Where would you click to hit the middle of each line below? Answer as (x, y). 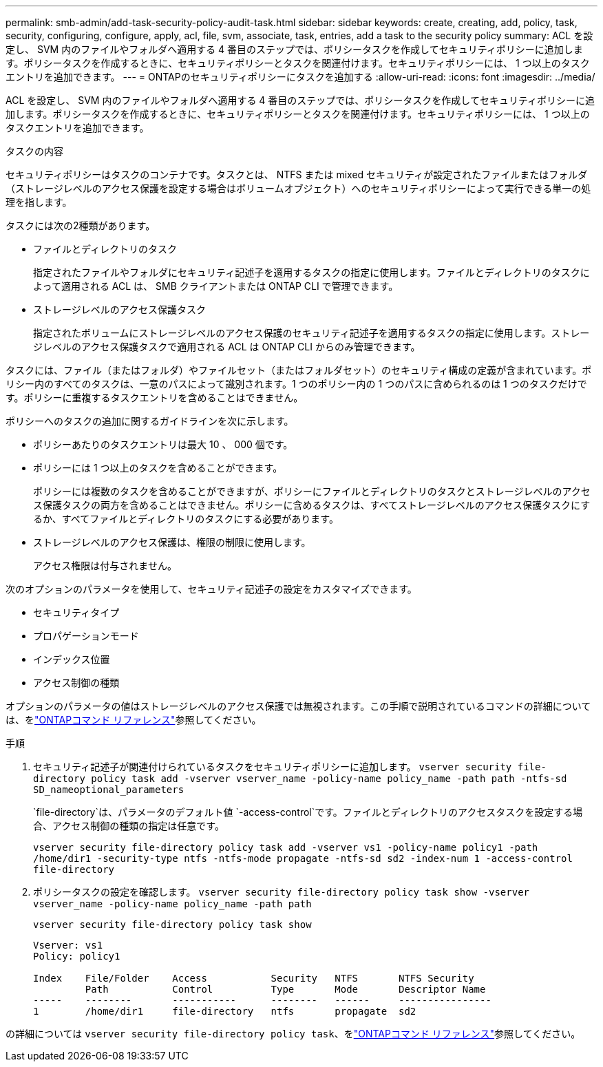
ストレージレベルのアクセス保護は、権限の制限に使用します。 (172, 542)
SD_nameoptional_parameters (109, 790)
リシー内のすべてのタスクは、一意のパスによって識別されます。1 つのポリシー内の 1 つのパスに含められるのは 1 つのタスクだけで (296, 384)
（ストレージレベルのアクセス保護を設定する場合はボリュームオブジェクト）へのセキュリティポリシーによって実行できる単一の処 (298, 188)
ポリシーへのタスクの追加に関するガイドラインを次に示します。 (150, 421)
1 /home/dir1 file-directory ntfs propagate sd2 (225, 1011)
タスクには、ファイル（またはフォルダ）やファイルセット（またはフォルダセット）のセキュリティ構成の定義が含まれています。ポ (299, 370)
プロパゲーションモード (86, 636)
